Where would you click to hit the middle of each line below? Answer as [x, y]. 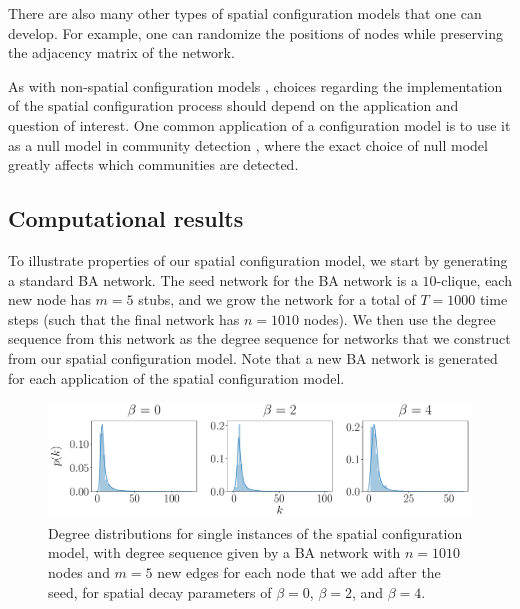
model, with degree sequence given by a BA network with [224, 552]
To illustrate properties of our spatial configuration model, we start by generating [258, 259]
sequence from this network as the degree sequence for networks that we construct [259, 338]
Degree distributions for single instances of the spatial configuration [255, 532]
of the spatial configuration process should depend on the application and [233, 105]
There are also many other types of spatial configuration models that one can [245, 13]
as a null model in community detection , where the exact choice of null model [248, 144]
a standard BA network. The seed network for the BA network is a [213, 279]
